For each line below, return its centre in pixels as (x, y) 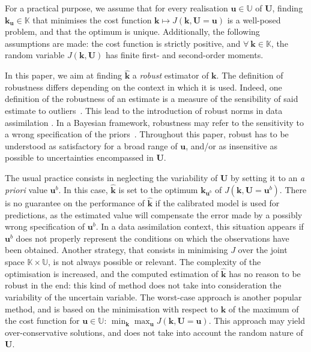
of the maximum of (264, 309)
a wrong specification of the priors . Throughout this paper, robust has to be (147, 134)
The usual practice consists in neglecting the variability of (111, 177)
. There (293, 189)
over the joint (263, 250)
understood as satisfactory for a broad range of (91, 145)
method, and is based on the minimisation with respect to (112, 309)
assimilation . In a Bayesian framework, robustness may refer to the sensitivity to (154, 122)
